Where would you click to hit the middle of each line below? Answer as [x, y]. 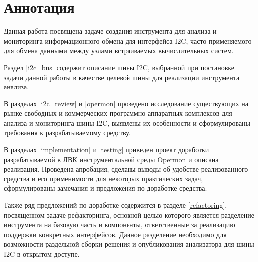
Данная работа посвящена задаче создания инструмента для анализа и [110, 31]
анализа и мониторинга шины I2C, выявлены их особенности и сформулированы [127, 123]
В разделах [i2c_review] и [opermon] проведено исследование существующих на [126, 103]
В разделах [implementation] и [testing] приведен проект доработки [107, 149]
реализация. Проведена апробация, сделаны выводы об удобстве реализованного [126, 169]
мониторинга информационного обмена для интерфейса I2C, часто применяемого [128, 41]
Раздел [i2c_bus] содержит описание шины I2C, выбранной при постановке [119, 67]
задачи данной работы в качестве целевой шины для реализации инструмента [122, 77]
